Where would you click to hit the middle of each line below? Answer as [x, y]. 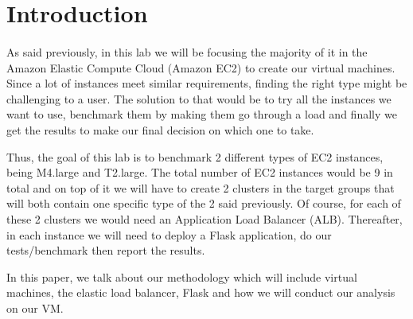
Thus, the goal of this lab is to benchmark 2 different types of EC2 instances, [195, 156]
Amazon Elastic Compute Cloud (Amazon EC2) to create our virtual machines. [201, 67]
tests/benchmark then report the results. [106, 250]
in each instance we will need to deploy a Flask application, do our [169, 234]
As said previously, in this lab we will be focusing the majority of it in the [187, 51]
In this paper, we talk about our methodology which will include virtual [182, 276]
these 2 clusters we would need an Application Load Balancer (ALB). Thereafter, [205, 218]
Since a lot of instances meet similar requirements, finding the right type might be [207, 83]
